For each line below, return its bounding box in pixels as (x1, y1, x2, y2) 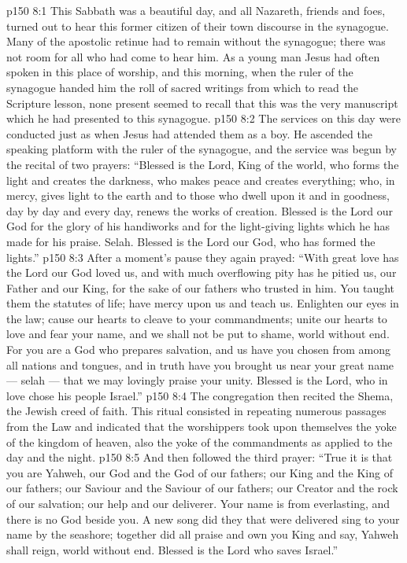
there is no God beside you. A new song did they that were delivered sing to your (6, 510, 400, 527)
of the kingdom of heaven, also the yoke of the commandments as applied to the (6, 433, 393, 450)
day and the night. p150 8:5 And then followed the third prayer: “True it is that (6, 449, 393, 465)
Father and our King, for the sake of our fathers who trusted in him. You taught (6, 279, 395, 296)
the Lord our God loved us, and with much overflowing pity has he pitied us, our (6, 264, 397, 281)
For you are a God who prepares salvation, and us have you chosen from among (6, 341, 391, 358)
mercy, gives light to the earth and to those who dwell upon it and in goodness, (6, 187, 390, 204)
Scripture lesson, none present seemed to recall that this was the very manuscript (6, 94, 398, 111)
